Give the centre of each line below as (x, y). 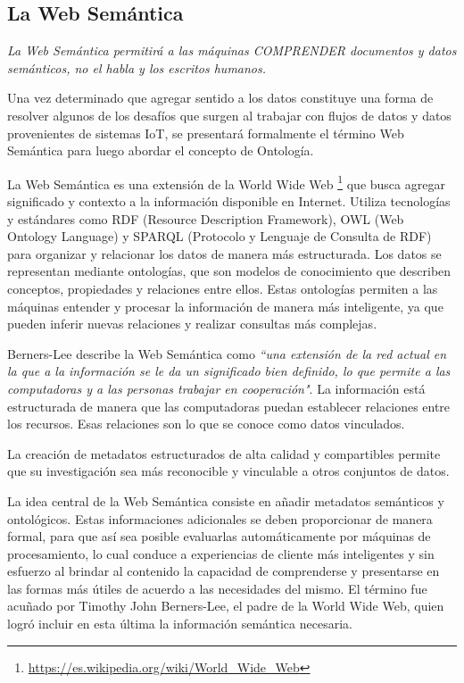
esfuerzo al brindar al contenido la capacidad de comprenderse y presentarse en (224, 571)
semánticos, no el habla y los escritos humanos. (137, 67)
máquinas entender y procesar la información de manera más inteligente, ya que (225, 306)
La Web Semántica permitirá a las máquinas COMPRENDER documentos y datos (232, 50)
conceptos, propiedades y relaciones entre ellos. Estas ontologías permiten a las (223, 288)
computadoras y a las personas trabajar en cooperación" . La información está (216, 388)
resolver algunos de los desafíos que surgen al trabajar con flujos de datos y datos (229, 115)
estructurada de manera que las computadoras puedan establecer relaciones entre (229, 406)
